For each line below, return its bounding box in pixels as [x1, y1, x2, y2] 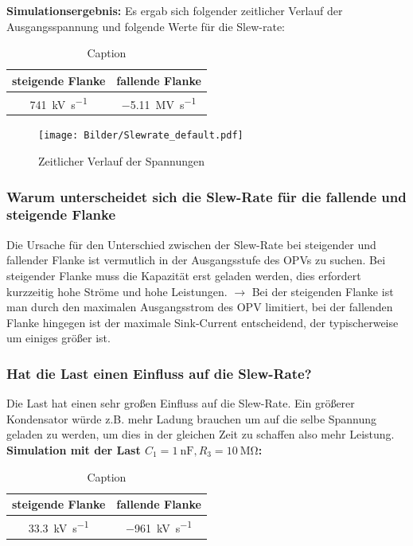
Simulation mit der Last [6, 441, 141, 458]
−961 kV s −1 [126, 517, 193, 536]
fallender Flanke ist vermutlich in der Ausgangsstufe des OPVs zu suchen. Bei [6, 252, 386, 268]
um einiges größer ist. [6, 330, 111, 346]
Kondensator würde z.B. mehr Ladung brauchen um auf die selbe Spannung [6, 410, 377, 427]
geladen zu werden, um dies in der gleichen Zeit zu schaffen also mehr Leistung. [6, 426, 395, 443]
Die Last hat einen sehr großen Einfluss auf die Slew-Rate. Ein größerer [6, 395, 355, 411]
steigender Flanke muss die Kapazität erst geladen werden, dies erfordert [6, 267, 361, 283]
